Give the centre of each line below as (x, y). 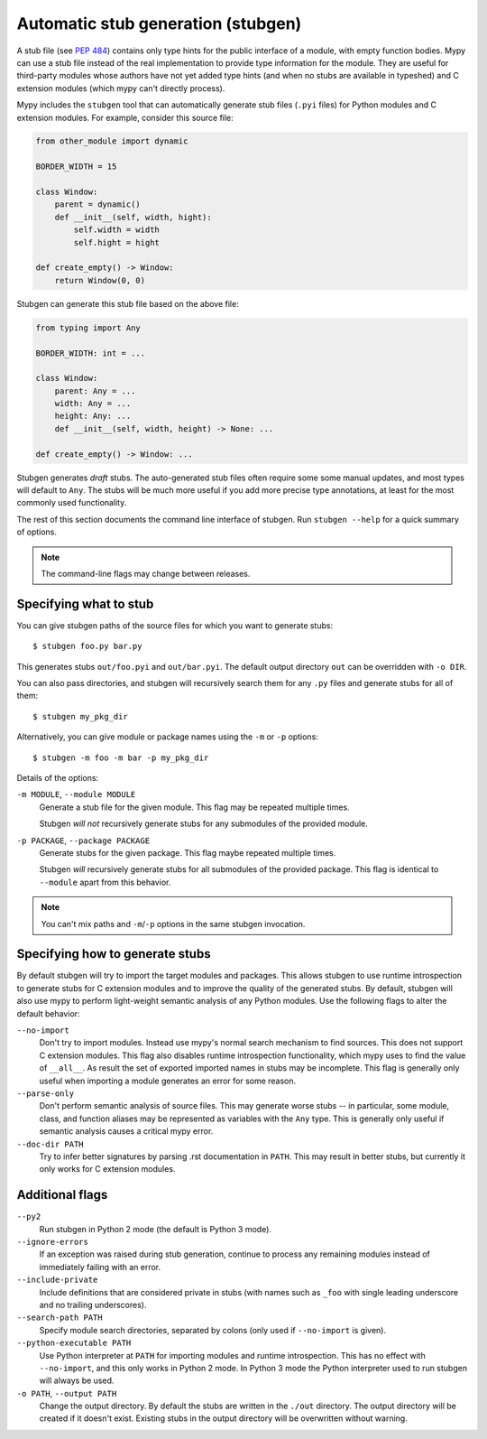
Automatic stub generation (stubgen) (159, 23)
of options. (37, 532)
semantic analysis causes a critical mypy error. (126, 1131)
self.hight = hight (116, 242)
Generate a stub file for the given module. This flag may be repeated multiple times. (195, 807)
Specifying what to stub (85, 603)
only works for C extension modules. (107, 1169)
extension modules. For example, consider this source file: (125, 117)
